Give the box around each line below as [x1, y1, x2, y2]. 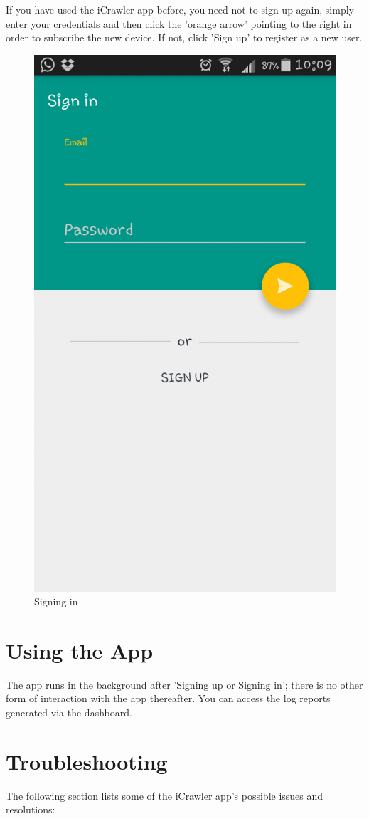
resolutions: [6, 802, 55, 817]
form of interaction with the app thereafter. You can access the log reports [6, 691, 331, 706]
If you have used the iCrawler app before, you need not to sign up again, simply [6, 2, 354, 16]
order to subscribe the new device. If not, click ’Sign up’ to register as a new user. [6, 30, 363, 45]
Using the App [6, 635, 154, 664]
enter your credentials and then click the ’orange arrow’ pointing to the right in [6, 16, 352, 31]
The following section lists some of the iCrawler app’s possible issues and [6, 788, 323, 803]
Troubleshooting [6, 746, 168, 776]
